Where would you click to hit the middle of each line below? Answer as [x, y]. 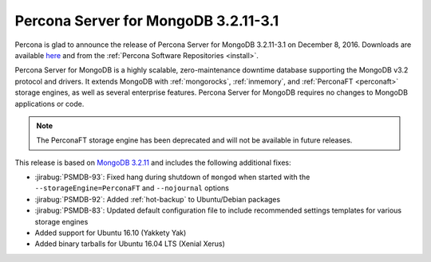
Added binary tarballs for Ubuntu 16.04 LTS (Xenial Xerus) [130, 244]
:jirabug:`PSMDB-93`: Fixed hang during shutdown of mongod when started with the [172, 177]
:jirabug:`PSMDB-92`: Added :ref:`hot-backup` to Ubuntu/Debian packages [158, 199]
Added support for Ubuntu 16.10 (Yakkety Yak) [111, 233]
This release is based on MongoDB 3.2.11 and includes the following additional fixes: [153, 162]
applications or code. [49, 104]
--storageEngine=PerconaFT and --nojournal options [132, 188]
